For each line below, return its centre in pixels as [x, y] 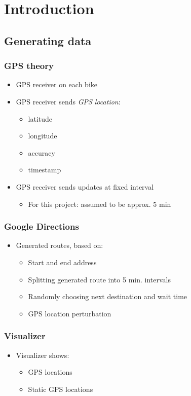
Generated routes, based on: [60, 245]
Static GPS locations [61, 389]
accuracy [42, 152]
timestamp [45, 170]
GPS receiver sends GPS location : [68, 101]
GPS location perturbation [70, 313]
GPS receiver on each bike [56, 84]
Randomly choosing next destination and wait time [108, 296]
